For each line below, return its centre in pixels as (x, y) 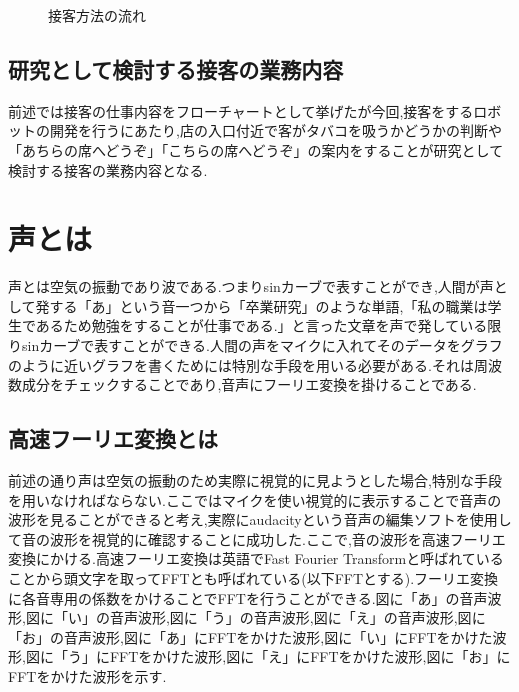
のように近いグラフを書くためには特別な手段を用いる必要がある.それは (241, 364)
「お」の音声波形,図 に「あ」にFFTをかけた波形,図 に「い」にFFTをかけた (250, 636)
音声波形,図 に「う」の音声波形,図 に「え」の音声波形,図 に (297, 617)
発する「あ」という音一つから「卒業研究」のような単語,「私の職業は (261, 305)
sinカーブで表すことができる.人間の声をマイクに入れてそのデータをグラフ (262, 345)
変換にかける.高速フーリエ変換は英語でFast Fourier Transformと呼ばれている (256, 558)
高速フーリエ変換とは (113, 438)
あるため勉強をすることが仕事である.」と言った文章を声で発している (261, 325)
